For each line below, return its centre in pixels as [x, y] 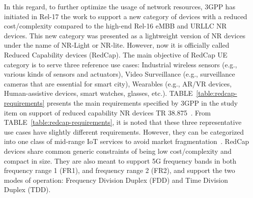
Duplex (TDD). [27, 189]
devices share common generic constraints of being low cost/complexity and [118, 151]
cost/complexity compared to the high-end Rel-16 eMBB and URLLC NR [115, 26]
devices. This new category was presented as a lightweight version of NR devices [125, 35]
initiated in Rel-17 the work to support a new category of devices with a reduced [126, 16]
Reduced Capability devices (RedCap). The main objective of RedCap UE [116, 54]
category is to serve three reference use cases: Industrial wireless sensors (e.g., [121, 64]
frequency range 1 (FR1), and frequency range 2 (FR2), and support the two [120, 170]
